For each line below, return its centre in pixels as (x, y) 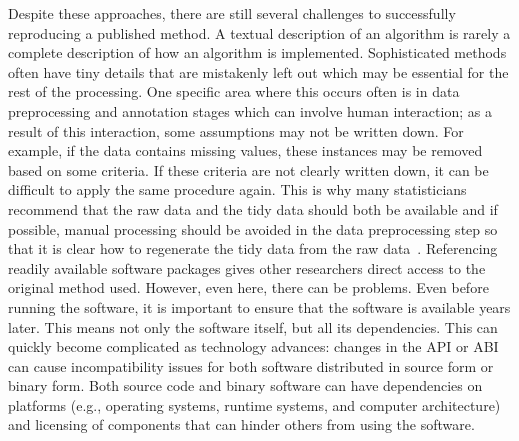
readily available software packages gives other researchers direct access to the (247, 267)
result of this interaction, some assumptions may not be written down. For (236, 130)
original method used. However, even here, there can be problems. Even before (248, 287)
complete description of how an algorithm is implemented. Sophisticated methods (257, 52)
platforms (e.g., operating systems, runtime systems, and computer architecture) (254, 404)
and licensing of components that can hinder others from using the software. (241, 424)
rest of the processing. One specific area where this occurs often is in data (234, 91)
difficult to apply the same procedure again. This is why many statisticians (237, 189)
